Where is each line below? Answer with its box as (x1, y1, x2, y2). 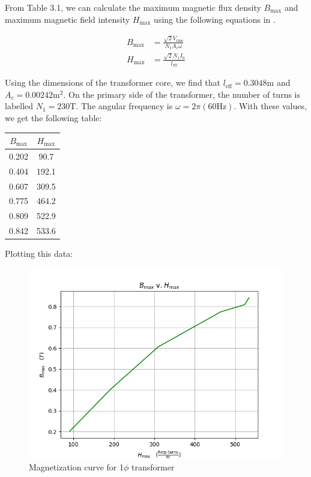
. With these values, (234, 100, 307, 112)
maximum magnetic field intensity (5, 13, 130, 25)
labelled (5, 100, 34, 112)
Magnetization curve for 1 (29, 461, 124, 473)
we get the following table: (5, 111, 102, 124)
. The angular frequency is (76, 100, 173, 112)
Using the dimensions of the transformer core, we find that (5, 76, 221, 89)
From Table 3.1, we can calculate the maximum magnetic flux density (5, 1, 261, 13)
